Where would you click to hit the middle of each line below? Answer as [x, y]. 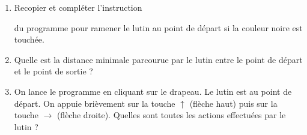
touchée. [29, 39]
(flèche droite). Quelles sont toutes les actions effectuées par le [171, 115]
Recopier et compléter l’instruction [78, 7]
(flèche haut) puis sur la [233, 103]
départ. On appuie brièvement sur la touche [95, 103]
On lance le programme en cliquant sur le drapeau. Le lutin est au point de [153, 91]
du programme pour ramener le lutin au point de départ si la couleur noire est [158, 27]
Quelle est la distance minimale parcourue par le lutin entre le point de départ [158, 59]
